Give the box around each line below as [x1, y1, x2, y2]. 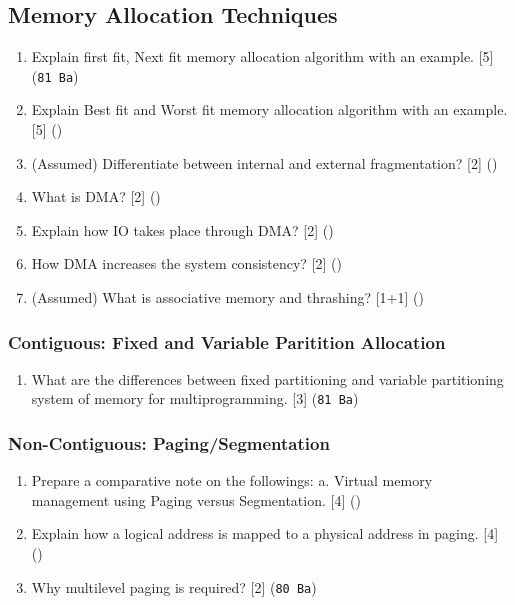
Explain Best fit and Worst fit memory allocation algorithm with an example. [31, 99, 508, 120]
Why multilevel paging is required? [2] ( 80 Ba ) [31, 576, 317, 597]
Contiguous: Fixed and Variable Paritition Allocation [8, 329, 446, 354]
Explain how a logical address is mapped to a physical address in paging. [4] [31, 523, 499, 544]
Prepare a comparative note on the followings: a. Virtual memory [31, 470, 433, 491]
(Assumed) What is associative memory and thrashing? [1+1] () [31, 287, 424, 308]
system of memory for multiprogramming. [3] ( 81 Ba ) [31, 388, 359, 409]
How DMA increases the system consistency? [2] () [31, 253, 342, 274]
